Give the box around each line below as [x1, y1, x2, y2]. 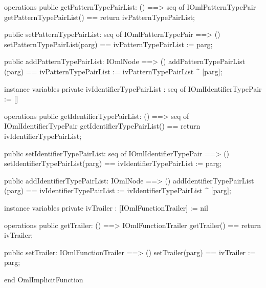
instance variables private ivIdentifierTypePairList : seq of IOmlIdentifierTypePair [4, 83, 262, 94]
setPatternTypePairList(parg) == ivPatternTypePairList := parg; [4, 38, 213, 49]
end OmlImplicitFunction [4, 274, 83, 284]
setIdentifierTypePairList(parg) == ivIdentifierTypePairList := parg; [4, 158, 221, 169]
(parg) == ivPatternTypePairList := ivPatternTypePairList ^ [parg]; [4, 66, 223, 76]
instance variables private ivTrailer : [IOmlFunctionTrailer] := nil [4, 202, 208, 213]
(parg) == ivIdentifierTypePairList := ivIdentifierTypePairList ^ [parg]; [4, 185, 231, 196]
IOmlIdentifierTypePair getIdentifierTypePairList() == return [4, 120, 201, 131]
